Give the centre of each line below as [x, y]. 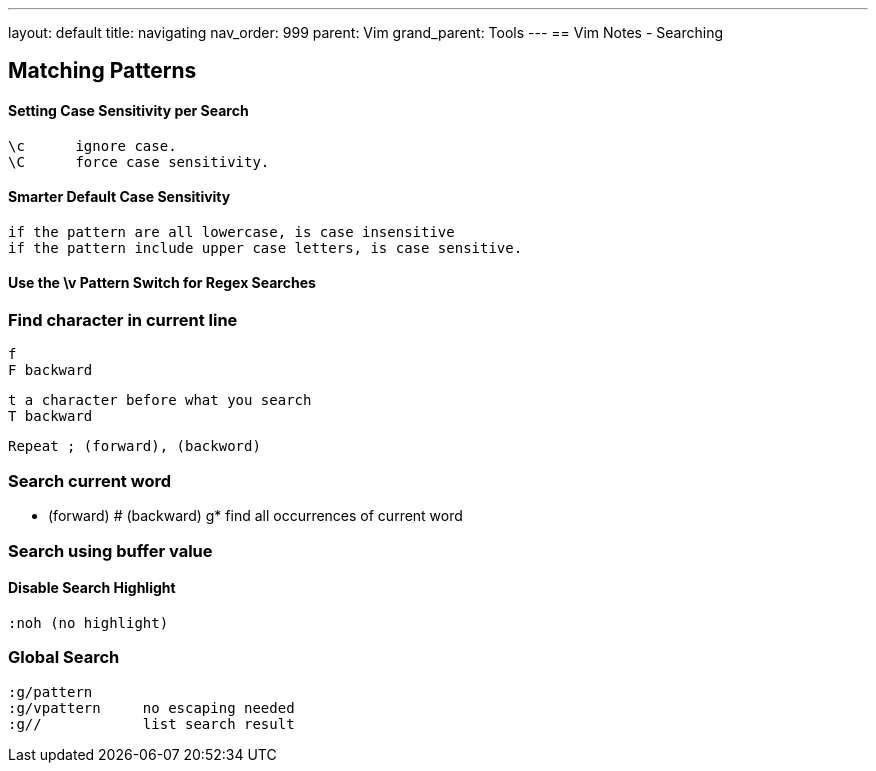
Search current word [90, 480]
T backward [50, 416]
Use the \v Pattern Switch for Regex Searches [162, 283]
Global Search [64, 657]
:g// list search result [151, 723]
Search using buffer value [110, 550]
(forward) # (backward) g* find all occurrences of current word [255, 516]
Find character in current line [123, 320]
